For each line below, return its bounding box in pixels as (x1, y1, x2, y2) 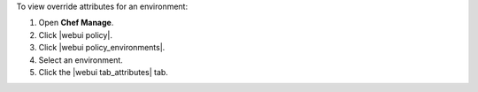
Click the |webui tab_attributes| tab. (38, 66, 168, 77)
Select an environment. (38, 54, 123, 65)
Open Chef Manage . (38, 18, 114, 28)
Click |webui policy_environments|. (38, 42, 166, 53)
